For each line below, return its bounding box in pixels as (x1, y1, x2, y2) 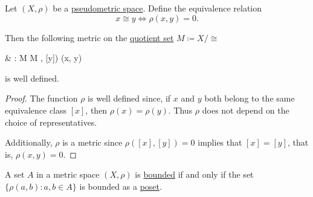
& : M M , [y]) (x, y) (5, 51, 82, 64)
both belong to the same (204, 92, 295, 105)
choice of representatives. (5, 115, 97, 128)
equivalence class (5, 103, 67, 116)
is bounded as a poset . (79, 179, 162, 192)
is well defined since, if (88, 92, 171, 105)
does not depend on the (202, 103, 289, 116)
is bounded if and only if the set (135, 168, 254, 181)
